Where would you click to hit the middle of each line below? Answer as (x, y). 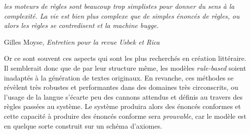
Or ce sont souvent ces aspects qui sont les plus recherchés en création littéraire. (125, 58)
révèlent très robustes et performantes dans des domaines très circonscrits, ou (121, 87)
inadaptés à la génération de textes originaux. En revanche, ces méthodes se (119, 77)
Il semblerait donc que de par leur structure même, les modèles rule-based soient (125, 67)
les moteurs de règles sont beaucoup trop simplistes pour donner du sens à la (119, 6)
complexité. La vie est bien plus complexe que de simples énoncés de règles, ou (122, 15)
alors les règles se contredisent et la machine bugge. (82, 25)
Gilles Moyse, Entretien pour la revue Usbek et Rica (82, 41)
